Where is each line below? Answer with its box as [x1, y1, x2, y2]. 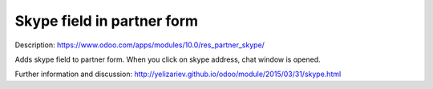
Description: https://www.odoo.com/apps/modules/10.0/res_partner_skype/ [14, 40, 265, 50]
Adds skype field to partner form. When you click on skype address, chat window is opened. [14, 55, 321, 64]
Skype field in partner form [14, 12, 199, 30]
